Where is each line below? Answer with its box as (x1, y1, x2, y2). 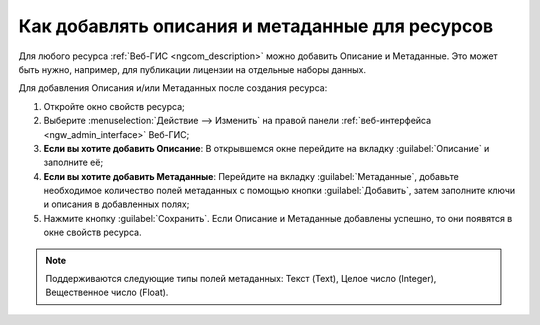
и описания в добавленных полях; (43, 198, 190, 210)
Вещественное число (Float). (45, 286, 169, 299)
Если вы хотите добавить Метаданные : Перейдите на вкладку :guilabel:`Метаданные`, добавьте (43, 170, 459, 182)
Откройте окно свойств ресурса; (43, 100, 185, 112)
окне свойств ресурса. (43, 226, 142, 239)
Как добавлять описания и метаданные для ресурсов (18, 15, 494, 37)
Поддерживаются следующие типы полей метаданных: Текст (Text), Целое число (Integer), (45, 273, 437, 285)
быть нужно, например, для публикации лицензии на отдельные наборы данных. (18, 63, 367, 75)
